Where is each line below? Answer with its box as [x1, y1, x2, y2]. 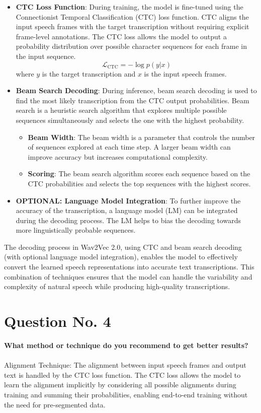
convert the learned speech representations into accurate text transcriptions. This [4, 261, 254, 272]
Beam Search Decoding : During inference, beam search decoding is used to [16, 85, 257, 96]
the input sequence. [16, 50, 76, 61]
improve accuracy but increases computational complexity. [28, 151, 208, 162]
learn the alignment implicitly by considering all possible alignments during [4, 379, 236, 390]
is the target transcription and [42, 68, 136, 79]
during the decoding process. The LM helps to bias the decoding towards [16, 215, 241, 225]
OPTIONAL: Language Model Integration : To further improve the [16, 195, 241, 205]
